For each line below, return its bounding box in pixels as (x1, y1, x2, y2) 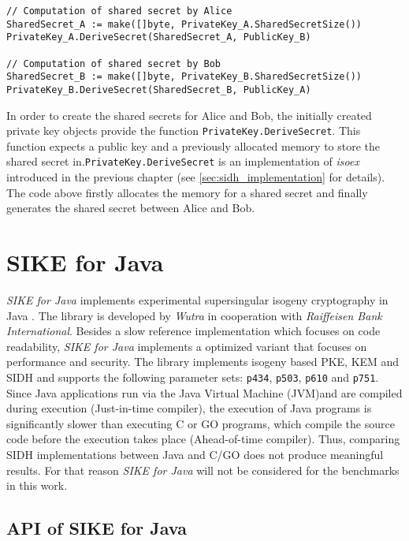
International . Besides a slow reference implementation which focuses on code (6, 323, 381, 339)
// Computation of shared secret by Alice (6, 6, 232, 17)
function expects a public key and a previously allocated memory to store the (6, 137, 381, 154)
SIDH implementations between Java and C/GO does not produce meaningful (6, 446, 384, 462)
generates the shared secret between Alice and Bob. (6, 200, 255, 216)
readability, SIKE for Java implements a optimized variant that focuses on (6, 338, 367, 354)
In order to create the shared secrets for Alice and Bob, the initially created (6, 106, 372, 123)
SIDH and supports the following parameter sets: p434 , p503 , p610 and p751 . (6, 368, 379, 385)
